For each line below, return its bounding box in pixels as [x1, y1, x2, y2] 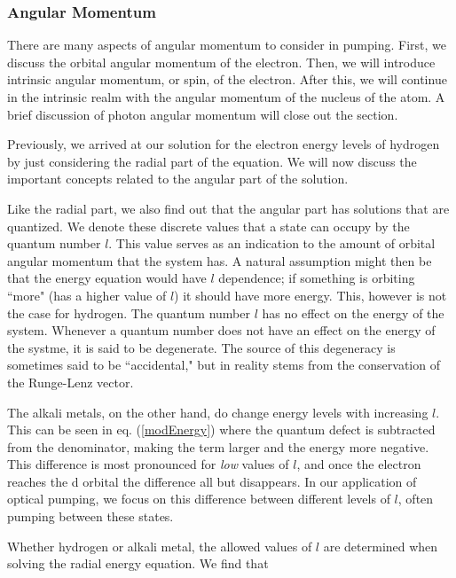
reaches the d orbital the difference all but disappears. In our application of [7, 472, 417, 490]
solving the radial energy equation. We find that [7, 554, 269, 573]
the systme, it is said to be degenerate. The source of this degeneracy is [7, 338, 396, 356]
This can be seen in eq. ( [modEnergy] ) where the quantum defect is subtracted [7, 420, 436, 439]
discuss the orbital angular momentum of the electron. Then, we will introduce [7, 52, 436, 71]
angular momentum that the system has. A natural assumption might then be [7, 251, 432, 269]
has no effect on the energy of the [262, 303, 444, 322]
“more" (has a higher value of [7, 285, 167, 304]
